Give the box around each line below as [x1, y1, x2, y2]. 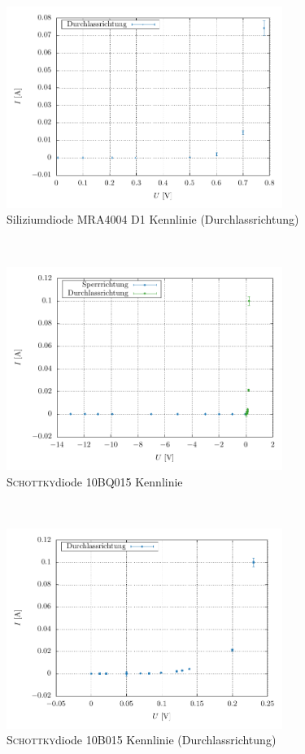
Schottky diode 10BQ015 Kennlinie [7, 473, 183, 490]
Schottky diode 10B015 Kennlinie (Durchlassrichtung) [7, 731, 277, 748]
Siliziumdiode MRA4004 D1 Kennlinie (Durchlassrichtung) [7, 211, 299, 228]
